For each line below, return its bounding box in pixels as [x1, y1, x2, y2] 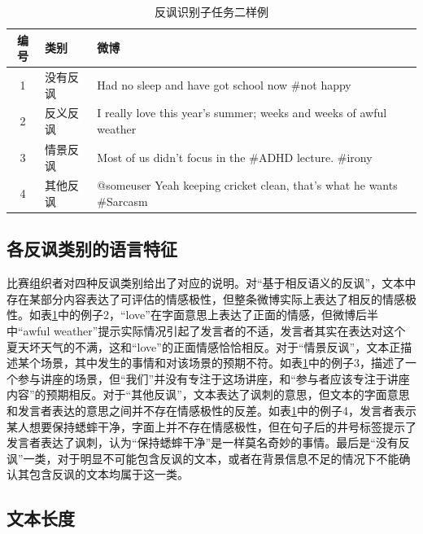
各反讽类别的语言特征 [7, 236, 177, 261]
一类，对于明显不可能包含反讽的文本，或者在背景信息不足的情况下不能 [23, 449, 399, 466]
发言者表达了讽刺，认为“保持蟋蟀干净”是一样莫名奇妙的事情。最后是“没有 [7, 434, 399, 451]
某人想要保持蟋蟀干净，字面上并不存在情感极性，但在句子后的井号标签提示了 [7, 418, 416, 435]
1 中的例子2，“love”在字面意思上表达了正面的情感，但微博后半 [52, 306, 378, 323]
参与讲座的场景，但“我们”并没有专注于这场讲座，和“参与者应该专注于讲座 [17, 370, 410, 387]
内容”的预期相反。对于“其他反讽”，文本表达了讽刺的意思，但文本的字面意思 [7, 386, 410, 403]
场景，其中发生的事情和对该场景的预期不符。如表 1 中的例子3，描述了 [40, 354, 405, 371]
